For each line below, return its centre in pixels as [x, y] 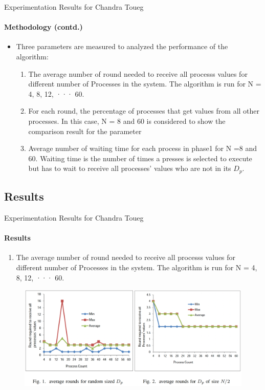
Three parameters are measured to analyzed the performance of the [122, 46]
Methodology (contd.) [43, 27]
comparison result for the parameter [85, 131]
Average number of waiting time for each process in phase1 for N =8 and [143, 148]
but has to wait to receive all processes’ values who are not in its [130, 168]
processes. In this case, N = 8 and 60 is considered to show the [127, 121]
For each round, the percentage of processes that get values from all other [144, 111]
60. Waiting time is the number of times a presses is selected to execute [140, 158]
